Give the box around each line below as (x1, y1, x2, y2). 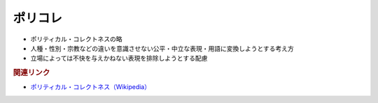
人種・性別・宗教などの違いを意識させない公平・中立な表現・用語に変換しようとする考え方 (30, 44, 294, 52)
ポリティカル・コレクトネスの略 (30, 35, 122, 43)
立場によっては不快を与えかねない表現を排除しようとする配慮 (30, 54, 208, 63)
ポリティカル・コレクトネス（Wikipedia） (30, 83, 150, 91)
